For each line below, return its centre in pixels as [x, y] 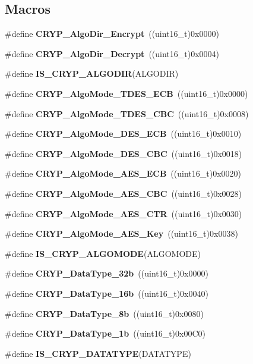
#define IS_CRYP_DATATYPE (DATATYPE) [98, 353]
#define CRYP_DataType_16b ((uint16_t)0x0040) [107, 293]
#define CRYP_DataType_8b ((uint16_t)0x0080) [104, 313]
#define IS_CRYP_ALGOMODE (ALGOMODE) [103, 253]
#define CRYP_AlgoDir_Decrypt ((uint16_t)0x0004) [112, 53]
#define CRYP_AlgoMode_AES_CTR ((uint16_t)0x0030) [124, 213]
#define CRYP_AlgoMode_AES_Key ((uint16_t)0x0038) [121, 233]
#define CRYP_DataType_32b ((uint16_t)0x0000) [107, 273]
